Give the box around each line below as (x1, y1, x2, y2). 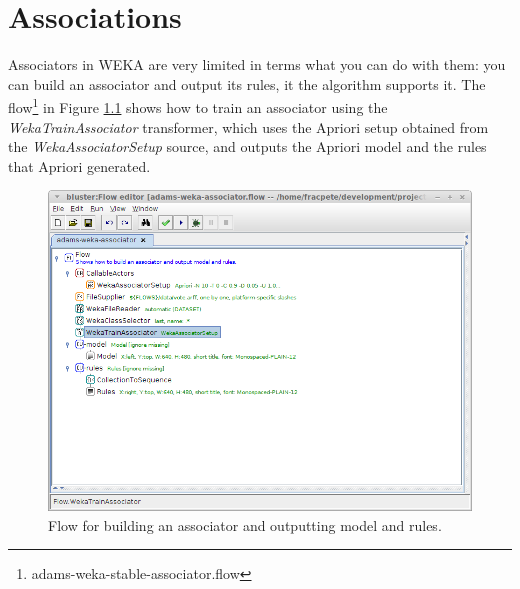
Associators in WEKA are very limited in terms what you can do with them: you (8, 54, 506, 75)
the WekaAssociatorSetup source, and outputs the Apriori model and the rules (8, 136, 487, 157)
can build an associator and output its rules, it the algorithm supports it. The (8, 73, 486, 94)
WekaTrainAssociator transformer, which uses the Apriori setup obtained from (8, 116, 489, 137)
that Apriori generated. (8, 155, 151, 176)
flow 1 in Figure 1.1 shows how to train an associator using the (8, 94, 388, 117)
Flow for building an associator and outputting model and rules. (48, 514, 442, 535)
